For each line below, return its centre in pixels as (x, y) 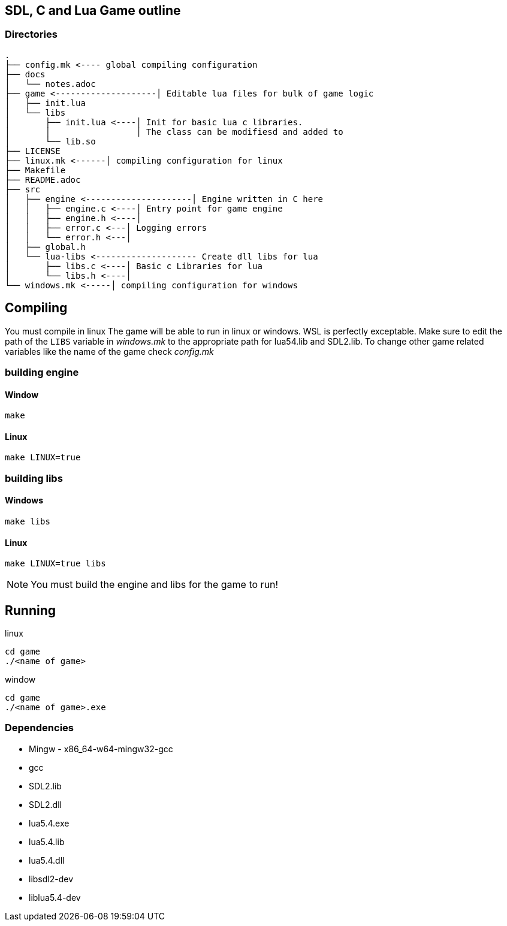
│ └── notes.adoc (50, 84)
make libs (28, 522)
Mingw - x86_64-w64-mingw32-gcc (101, 749)
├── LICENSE (33, 151)
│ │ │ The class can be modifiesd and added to (174, 132)
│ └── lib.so (50, 141)
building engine (42, 372)
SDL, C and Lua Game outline (93, 10)
